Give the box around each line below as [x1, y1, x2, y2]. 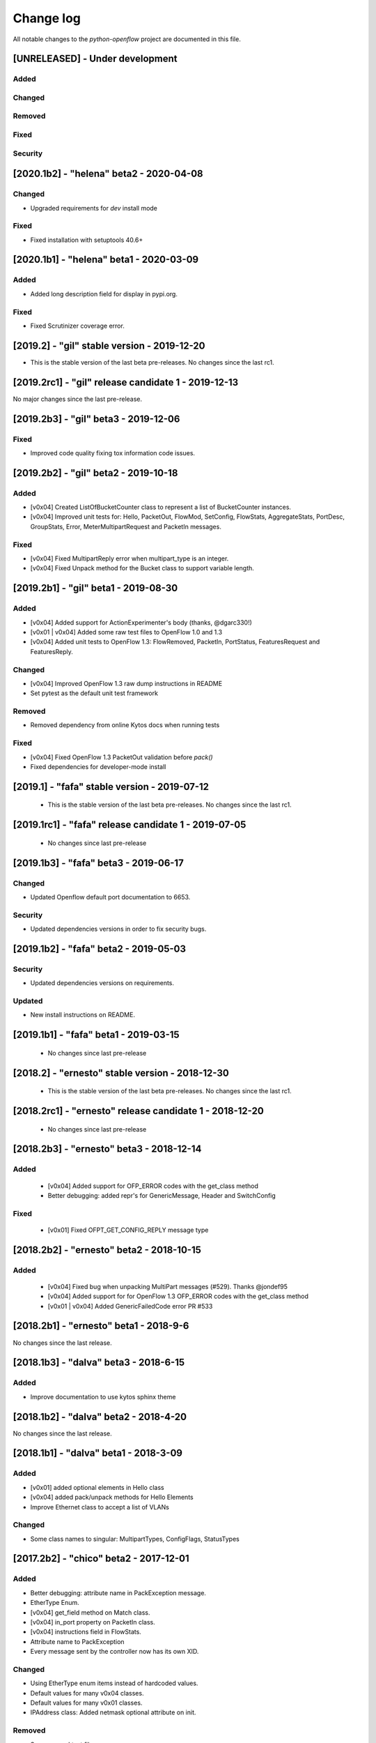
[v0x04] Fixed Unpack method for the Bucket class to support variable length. [30, 564, 254, 572]
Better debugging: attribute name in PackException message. [30, 1588, 207, 1597]
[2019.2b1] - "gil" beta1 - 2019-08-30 [13, 582, 178, 594]
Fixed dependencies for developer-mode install [30, 762, 166, 770]
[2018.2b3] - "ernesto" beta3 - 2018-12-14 [13, 1143, 202, 1155]
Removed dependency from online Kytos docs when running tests [30, 721, 220, 729]
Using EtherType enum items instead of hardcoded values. [30, 1679, 198, 1687]
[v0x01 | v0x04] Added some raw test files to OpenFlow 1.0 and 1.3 [30, 627, 223, 636]
